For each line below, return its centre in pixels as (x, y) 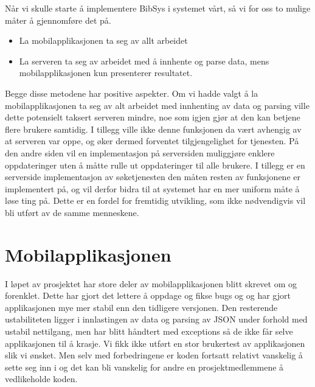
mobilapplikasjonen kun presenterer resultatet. (106, 73)
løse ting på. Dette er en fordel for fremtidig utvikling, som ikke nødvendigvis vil (155, 200)
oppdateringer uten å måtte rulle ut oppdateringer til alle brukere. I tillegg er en (155, 165)
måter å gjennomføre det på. (58, 20)
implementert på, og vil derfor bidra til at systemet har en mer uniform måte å (152, 188)
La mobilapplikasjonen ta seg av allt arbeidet (103, 40)
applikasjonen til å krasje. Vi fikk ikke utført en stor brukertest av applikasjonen (155, 343)
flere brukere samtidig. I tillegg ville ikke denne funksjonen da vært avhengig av (153, 129)
